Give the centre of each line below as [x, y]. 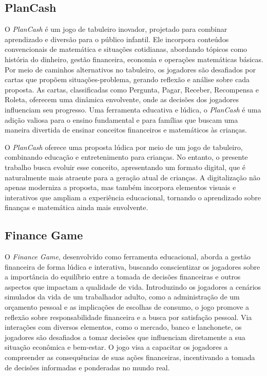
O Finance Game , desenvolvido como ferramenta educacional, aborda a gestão [128, 257]
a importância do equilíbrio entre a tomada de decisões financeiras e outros [123, 277]
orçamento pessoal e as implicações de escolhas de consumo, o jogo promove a [127, 307]
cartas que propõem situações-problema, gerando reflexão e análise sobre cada [127, 79]
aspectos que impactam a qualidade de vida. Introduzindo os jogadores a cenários [133, 286]
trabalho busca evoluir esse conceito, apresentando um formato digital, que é [125, 167]
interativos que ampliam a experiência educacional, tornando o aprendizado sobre [133, 197]
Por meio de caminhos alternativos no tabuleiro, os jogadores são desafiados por [130, 69]
